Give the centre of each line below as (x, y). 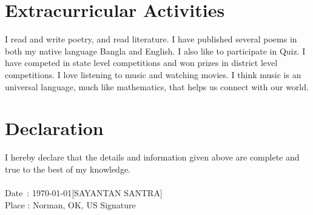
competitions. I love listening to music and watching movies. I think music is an (153, 74)
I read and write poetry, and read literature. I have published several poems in (151, 39)
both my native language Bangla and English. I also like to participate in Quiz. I (155, 51)
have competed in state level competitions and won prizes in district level (141, 63)
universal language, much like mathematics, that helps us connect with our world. (157, 86)
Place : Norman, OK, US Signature (70, 204)
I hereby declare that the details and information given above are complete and (152, 157)
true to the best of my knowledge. (68, 169)
